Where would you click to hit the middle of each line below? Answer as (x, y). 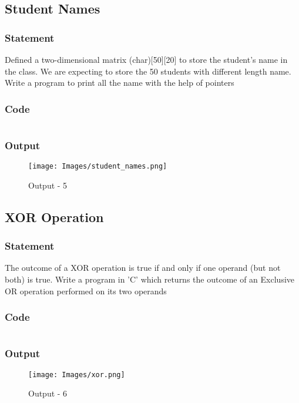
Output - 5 (48, 185)
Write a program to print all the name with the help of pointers (120, 83)
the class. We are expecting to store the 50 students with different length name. (148, 71)
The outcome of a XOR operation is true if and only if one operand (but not (143, 268)
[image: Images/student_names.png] (98, 167)
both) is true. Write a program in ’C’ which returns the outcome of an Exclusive (150, 279)
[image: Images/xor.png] (77, 375)
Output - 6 (48, 393)
